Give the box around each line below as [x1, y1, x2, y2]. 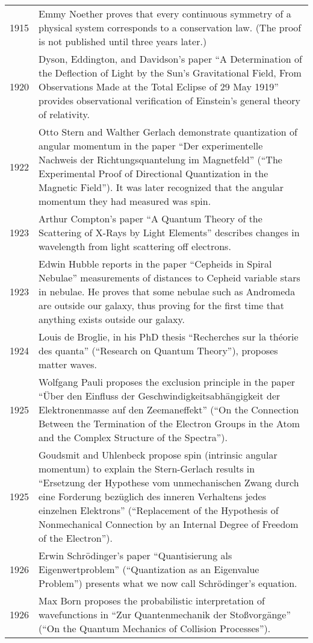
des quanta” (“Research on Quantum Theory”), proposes [39, 343, 278, 357]
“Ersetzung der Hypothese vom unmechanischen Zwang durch [39, 475, 299, 489]
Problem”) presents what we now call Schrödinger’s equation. [39, 576, 297, 590]
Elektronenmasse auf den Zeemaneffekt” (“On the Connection [39, 403, 299, 416]
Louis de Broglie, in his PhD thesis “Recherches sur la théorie [39, 330, 299, 343]
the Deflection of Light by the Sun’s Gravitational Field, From [39, 66, 302, 80]
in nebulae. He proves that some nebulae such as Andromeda [39, 284, 296, 298]
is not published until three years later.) [39, 34, 207, 48]
